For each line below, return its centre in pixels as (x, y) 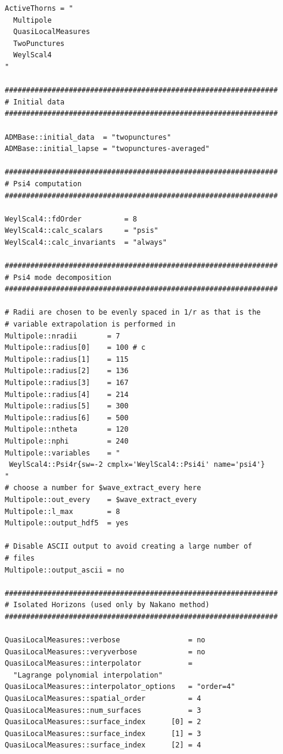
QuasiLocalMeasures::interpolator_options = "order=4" (120, 687)
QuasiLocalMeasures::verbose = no (105, 640)
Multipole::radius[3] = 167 (67, 383)
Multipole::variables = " (63, 453)
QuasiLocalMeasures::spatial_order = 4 (103, 699)
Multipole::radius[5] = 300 (67, 406)
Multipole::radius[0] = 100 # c (75, 348)
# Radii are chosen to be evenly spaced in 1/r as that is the (133, 313)
